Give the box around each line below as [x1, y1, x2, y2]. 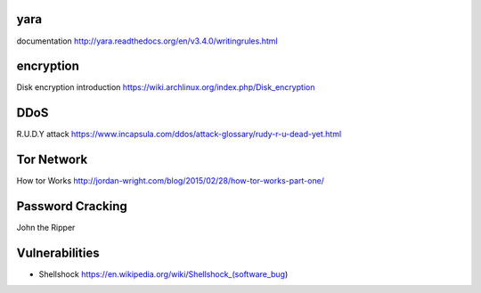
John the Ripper [16, 223, 76, 233]
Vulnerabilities [16, 245, 100, 260]
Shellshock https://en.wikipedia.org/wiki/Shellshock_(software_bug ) [38, 269, 289, 280]
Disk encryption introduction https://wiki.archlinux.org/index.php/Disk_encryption [16, 82, 315, 93]
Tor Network [16, 152, 88, 167]
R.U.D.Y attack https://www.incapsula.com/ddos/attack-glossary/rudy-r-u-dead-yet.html [16, 129, 342, 140]
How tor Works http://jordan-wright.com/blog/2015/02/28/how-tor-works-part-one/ [16, 175, 325, 186]
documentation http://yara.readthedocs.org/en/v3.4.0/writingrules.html [16, 36, 278, 46]
